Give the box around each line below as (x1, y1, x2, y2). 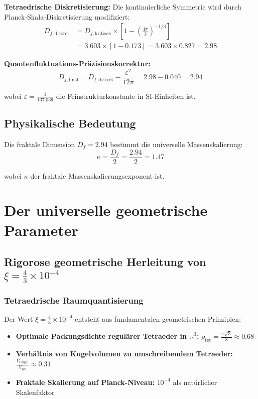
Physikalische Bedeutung (4, 115, 136, 131)
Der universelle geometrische (4, 200, 208, 220)
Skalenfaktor (16, 386, 55, 397)
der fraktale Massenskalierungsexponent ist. (30, 170, 165, 181)
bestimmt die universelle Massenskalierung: (110, 139, 243, 150)
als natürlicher (173, 376, 217, 387)
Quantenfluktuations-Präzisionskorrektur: (4, 58, 151, 69)
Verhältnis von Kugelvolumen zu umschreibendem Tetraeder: (16, 348, 233, 359)
